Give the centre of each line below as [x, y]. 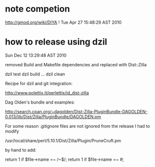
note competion [38, 9]
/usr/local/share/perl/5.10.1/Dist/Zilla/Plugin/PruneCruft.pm [63, 140]
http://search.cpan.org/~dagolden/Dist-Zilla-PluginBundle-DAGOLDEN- [76, 111]
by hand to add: [21, 150]
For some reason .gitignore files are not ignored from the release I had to [77, 126]
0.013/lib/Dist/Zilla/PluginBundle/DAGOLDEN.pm [53, 117]
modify [12, 131]
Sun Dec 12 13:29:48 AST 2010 [36, 55]
